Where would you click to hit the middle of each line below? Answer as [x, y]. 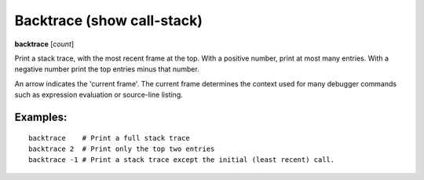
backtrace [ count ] [44, 44]
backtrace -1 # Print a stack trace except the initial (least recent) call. [182, 160]
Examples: [41, 117]
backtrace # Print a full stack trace [109, 138]
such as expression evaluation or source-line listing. [99, 95]
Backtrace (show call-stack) [109, 20]
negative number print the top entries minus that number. [107, 69]
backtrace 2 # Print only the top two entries [122, 149]
